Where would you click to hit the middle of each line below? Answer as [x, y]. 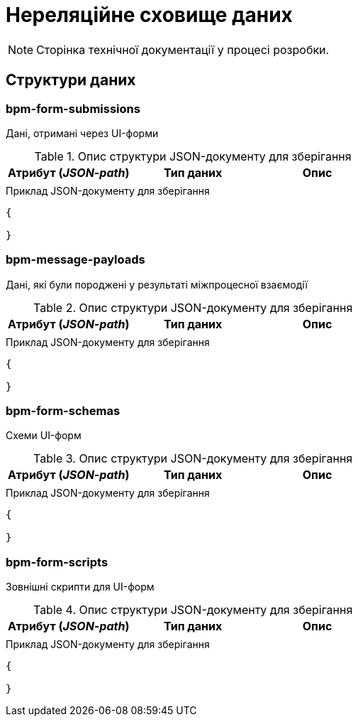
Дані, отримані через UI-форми [82, 133]
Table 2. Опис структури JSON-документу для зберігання [193, 307]
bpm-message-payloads [75, 260]
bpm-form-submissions [73, 108]
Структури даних [71, 80]
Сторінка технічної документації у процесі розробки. [183, 49]
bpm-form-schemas [63, 411]
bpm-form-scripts [57, 562]
